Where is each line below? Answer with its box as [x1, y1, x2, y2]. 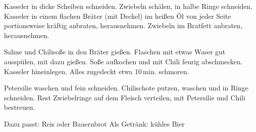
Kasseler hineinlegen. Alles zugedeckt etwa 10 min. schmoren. [4, 66, 189, 76]
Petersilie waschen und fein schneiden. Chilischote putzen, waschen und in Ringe [4, 83, 249, 93]
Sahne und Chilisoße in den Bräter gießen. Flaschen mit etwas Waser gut [4, 46, 225, 57]
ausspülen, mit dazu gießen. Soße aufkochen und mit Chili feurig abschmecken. [4, 56, 243, 66]
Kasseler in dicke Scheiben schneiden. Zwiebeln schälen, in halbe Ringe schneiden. [4, 1, 253, 11]
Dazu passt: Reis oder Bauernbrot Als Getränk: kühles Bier [4, 118, 185, 129]
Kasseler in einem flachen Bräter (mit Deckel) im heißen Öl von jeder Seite [4, 10, 231, 21]
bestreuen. [4, 102, 35, 112]
